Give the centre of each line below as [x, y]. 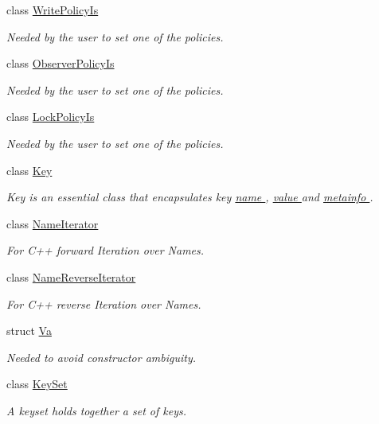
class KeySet [37, 384]
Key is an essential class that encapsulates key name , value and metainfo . [190, 197]
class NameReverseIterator [71, 276]
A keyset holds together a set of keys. [97, 410]
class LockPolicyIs [51, 117]
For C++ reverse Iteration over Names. [104, 303]
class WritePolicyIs [53, 10]
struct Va [29, 331]
